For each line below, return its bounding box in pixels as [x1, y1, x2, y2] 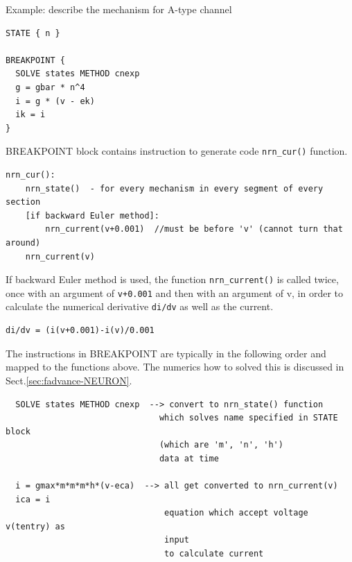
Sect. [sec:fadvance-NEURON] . [6, 373, 132, 387]
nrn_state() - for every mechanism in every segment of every [25, 183, 324, 194]
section [6, 197, 41, 207]
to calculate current [164, 549, 264, 559]
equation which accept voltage [164, 508, 308, 518]
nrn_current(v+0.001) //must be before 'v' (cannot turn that [45, 224, 343, 235]
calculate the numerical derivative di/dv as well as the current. [6, 299, 274, 314]
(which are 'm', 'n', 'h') [159, 440, 283, 450]
